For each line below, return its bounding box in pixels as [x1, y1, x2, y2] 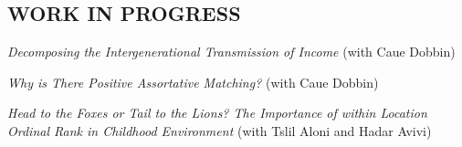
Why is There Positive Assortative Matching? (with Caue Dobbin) [7, 72, 379, 91]
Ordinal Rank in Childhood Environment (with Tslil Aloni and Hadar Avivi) [7, 121, 432, 140]
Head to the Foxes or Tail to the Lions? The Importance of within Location [7, 103, 427, 122]
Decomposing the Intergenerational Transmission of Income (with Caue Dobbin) [7, 42, 456, 61]
